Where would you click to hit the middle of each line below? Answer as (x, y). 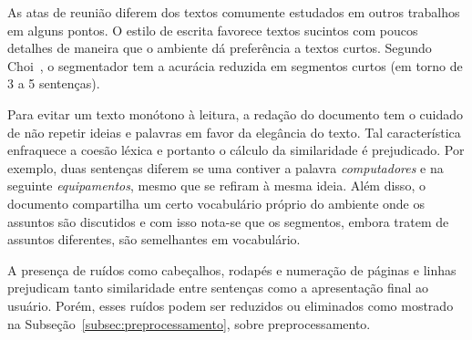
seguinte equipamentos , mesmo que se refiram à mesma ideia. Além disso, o (216, 185)
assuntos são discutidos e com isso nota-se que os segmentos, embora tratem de (228, 221)
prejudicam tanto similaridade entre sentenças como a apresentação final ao (218, 288)
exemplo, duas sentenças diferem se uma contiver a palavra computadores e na (226, 167)
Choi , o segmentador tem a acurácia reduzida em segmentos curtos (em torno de (235, 65)
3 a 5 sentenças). (54, 83)
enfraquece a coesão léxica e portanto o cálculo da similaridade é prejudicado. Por (236, 150)
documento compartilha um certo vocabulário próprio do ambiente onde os (216, 203)
